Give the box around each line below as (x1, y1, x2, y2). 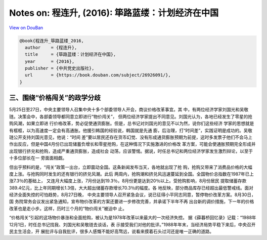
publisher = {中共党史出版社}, (25, 66, 94, 71)
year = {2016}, (25, 58, 75, 64)
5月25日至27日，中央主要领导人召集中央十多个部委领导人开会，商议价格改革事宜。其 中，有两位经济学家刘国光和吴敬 (9, 107, 249, 113)
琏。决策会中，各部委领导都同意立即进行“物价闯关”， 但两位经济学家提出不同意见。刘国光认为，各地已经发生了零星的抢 (9, 114, 253, 120)
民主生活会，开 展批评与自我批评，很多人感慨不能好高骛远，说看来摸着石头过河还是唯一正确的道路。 (9, 229, 214, 235)
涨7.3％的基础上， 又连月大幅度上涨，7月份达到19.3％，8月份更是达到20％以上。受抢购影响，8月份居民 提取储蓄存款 (9, 178, 247, 184)
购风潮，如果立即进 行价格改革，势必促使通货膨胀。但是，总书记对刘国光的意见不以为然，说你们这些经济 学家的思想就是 (9, 120, 254, 126)
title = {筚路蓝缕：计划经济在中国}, (25, 52, 116, 57)
